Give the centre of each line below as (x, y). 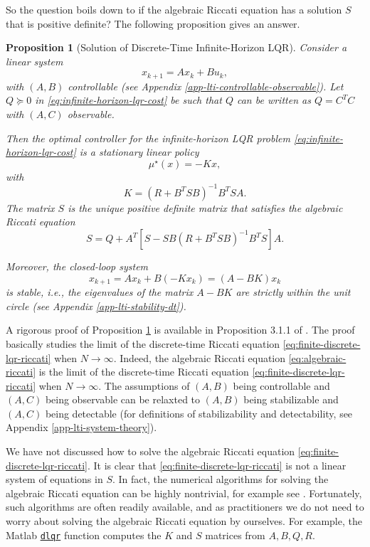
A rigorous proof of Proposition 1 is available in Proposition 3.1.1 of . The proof (180, 330)
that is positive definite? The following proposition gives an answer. (153, 23)
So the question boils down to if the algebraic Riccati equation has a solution (174, 9)
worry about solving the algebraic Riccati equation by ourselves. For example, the (184, 521)
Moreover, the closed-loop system (77, 266)
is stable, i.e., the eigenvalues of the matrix (100, 292)
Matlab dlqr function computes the (84, 535)
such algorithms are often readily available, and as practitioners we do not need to (185, 507)
